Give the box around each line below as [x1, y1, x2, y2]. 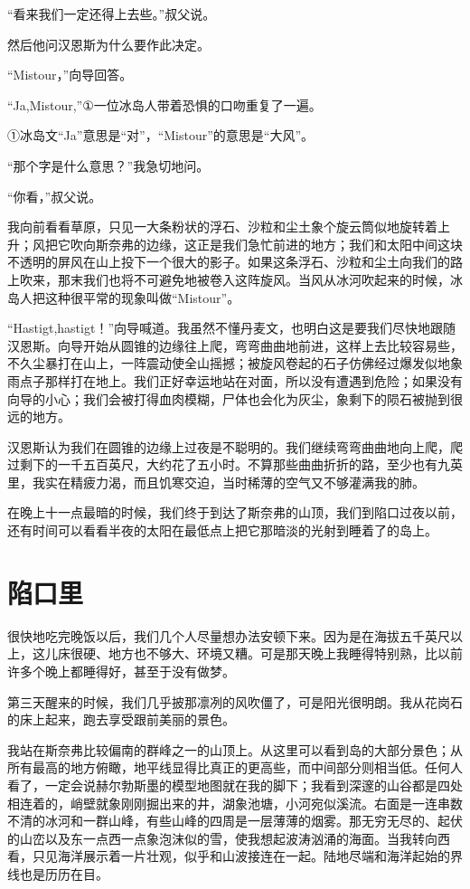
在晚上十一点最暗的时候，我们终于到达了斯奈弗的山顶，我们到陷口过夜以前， [7, 503, 463, 522]
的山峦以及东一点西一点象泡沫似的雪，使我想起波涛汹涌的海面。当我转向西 [7, 828, 450, 847]
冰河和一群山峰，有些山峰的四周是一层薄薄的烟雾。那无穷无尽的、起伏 [44, 811, 463, 830]
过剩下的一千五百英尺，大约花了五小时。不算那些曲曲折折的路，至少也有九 [7, 455, 450, 474]
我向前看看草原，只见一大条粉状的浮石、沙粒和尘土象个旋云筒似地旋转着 [7, 217, 437, 236]
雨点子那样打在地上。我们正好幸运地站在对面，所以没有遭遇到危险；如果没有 [7, 371, 463, 390]
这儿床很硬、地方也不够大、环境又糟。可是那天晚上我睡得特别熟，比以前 [32, 644, 463, 663]
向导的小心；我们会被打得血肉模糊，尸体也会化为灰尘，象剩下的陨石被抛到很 [7, 389, 463, 408]
